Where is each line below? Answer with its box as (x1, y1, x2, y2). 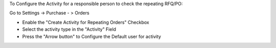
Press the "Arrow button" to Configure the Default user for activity (22, 33, 161, 39)
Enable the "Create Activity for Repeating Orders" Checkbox (22, 19, 149, 25)
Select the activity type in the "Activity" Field (22, 26, 117, 32)
